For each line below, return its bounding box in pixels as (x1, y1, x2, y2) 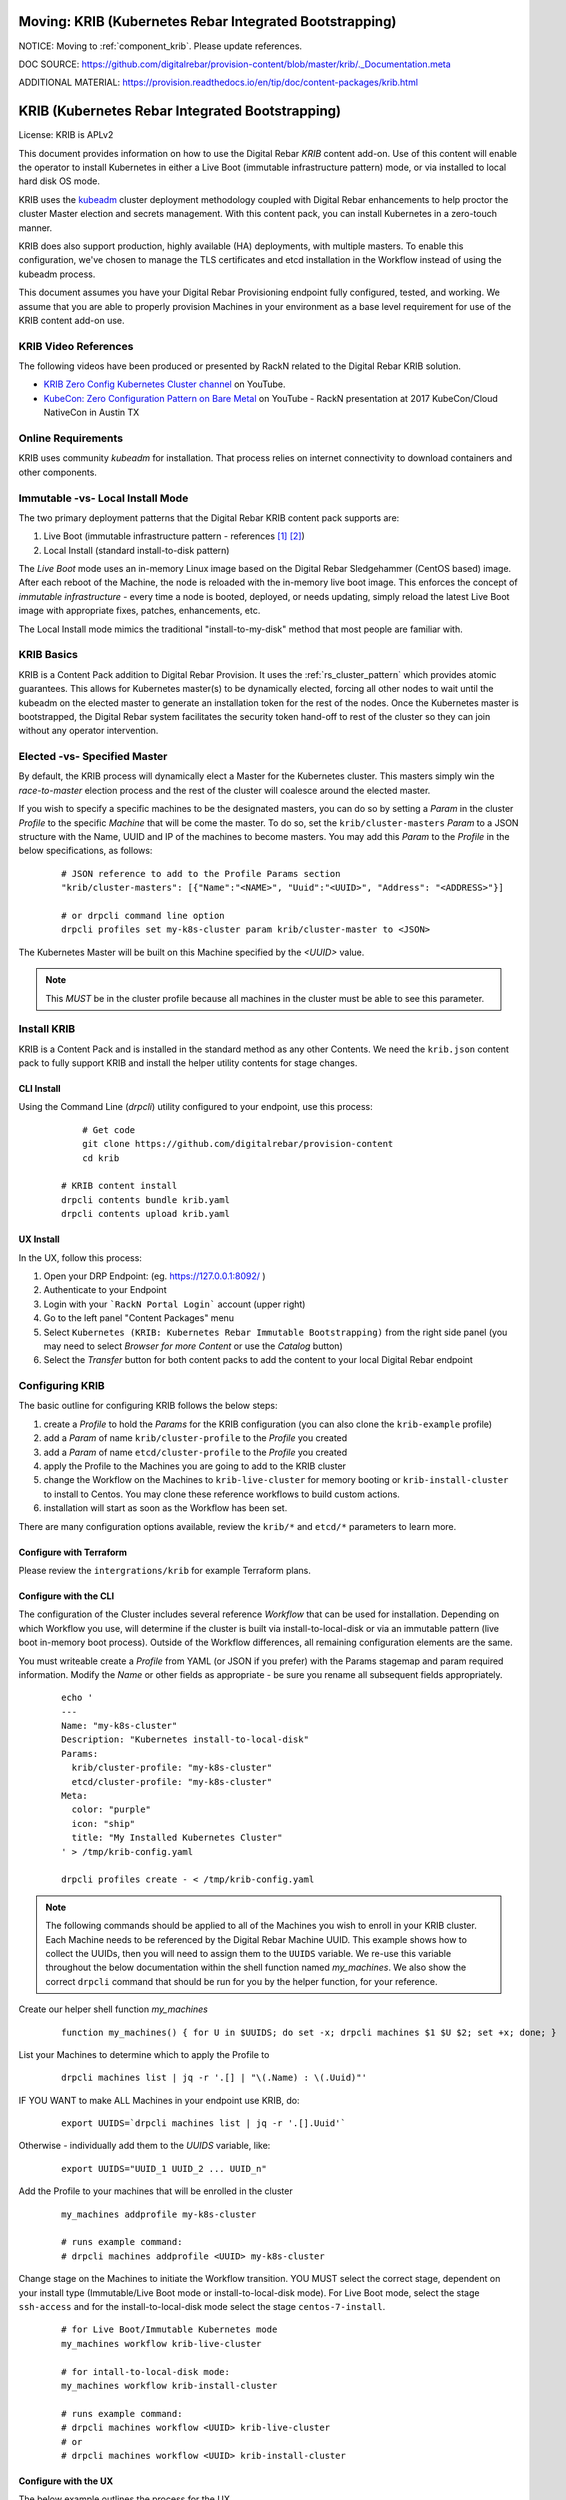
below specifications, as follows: (18, 845, 153, 857)
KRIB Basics (18, 648, 79, 662)
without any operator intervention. (18, 725, 159, 737)
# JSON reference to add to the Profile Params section (61, 868, 341, 879)
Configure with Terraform (18, 1546, 128, 1558)
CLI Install (18, 1083, 61, 1095)
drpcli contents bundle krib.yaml (61, 1194, 230, 1205)
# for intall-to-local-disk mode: (61, 2366, 230, 2377)
